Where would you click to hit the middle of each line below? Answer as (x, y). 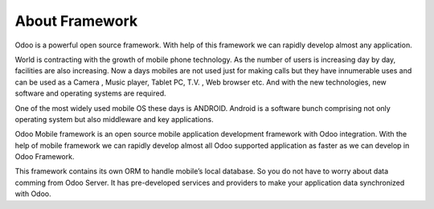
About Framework (76, 21)
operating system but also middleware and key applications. (114, 119)
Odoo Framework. (45, 157)
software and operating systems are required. (90, 93)
